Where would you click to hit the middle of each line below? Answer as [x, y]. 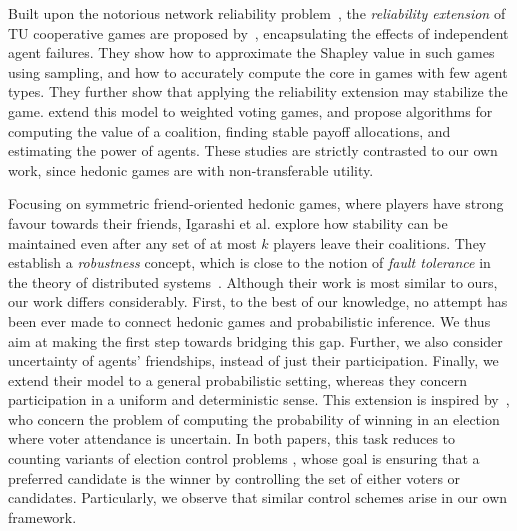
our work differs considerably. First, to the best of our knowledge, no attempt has [258, 301]
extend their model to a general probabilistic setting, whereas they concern [237, 379]
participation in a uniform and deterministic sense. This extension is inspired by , [259, 399]
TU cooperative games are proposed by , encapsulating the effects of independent [258, 32]
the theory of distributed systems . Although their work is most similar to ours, [253, 281]
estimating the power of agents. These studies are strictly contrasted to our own [253, 150]
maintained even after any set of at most [132, 242]
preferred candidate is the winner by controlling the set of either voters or [234, 477]
